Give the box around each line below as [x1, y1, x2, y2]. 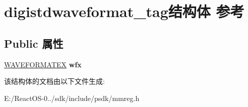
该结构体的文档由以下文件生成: [4, 76, 105, 86]
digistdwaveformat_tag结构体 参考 [4, 1, 244, 22]
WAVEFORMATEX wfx [4, 59, 82, 69]
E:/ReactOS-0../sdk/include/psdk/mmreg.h [4, 92, 140, 103]
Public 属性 [4, 35, 64, 51]
